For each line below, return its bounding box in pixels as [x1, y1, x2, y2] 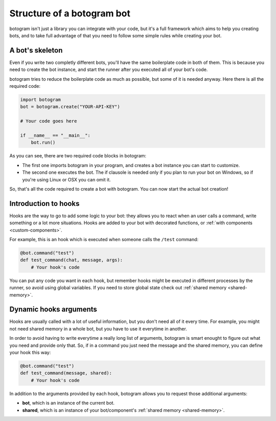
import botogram [20, 97, 61, 102]
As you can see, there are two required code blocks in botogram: [9, 153, 147, 159]
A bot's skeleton [9, 46, 63, 55]
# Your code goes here [20, 118, 77, 124]
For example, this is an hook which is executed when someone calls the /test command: [9, 236, 199, 242]
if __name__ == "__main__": [20, 132, 90, 138]
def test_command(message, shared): [20, 370, 112, 376]
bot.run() [31, 139, 56, 146]
